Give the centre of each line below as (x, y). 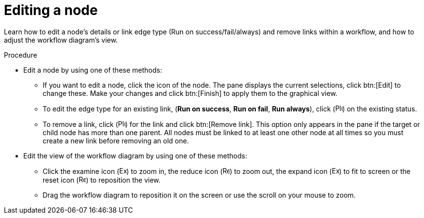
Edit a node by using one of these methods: (93, 70)
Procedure (21, 55)
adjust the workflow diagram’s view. (61, 40)
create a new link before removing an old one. (116, 140)
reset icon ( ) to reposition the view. (102, 180)
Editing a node (51, 10)
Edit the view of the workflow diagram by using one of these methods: (135, 156)
